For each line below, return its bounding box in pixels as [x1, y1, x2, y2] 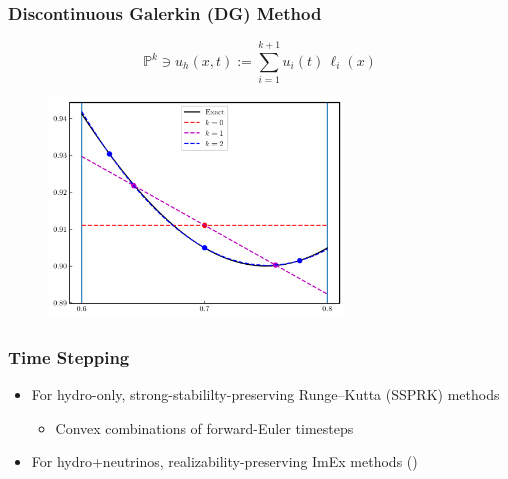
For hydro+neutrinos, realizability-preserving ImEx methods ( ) [31, 451, 418, 472]
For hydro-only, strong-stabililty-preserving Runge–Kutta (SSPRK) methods [31, 384, 500, 405]
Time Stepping [8, 345, 130, 369]
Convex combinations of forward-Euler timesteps [55, 417, 354, 438]
